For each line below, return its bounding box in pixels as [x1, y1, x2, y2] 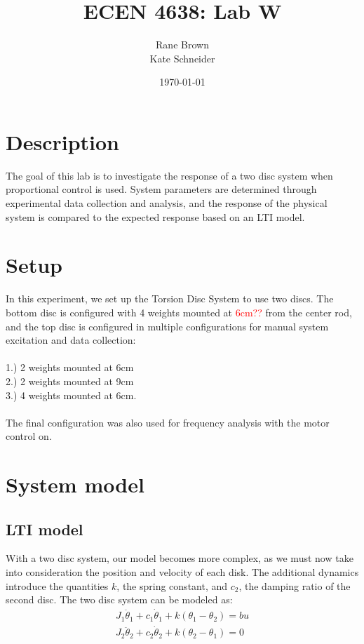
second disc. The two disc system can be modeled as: [6, 592, 233, 607]
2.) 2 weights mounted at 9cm [6, 373, 134, 388]
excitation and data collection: [6, 333, 136, 347]
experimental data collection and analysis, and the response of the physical [6, 196, 328, 210]
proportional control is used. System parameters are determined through [6, 182, 317, 196]
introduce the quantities [6, 578, 109, 593]
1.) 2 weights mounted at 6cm [6, 360, 134, 375]
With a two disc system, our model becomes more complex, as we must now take [6, 551, 353, 565]
